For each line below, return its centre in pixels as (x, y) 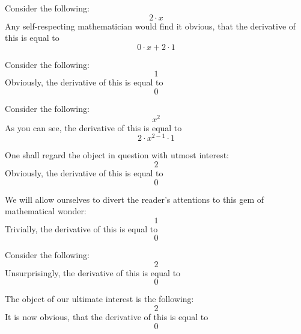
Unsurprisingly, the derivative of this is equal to (93, 272)
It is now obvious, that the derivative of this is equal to (107, 317)
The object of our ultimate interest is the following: (99, 299)
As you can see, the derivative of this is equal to (93, 127)
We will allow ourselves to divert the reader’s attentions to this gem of (135, 199)
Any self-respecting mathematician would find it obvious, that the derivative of (150, 26)
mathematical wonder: (46, 211)
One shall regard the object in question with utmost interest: (117, 155)
